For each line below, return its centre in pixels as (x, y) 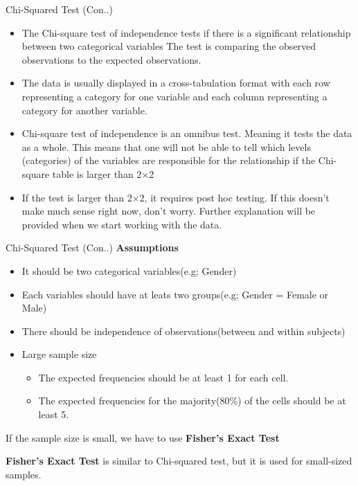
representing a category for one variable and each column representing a (174, 96)
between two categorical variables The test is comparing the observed (169, 46)
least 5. (54, 414)
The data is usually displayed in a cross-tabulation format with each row (176, 83)
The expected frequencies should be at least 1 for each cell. (163, 377)
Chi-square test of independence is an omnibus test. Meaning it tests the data (187, 133)
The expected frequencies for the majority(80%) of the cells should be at (192, 400)
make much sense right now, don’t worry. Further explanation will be (169, 211)
